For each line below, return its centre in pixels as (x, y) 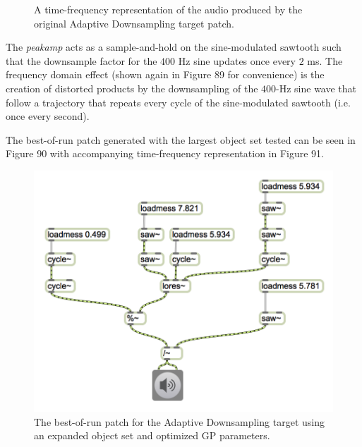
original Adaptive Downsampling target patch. (134, 23)
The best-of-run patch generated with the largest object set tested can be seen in (181, 139)
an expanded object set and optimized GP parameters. (152, 435)
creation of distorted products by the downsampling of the (132, 88)
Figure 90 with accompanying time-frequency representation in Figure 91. (165, 153)
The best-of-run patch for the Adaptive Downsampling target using (180, 421)
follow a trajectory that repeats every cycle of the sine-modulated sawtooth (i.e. (178, 102)
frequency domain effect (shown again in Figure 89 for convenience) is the (165, 74)
